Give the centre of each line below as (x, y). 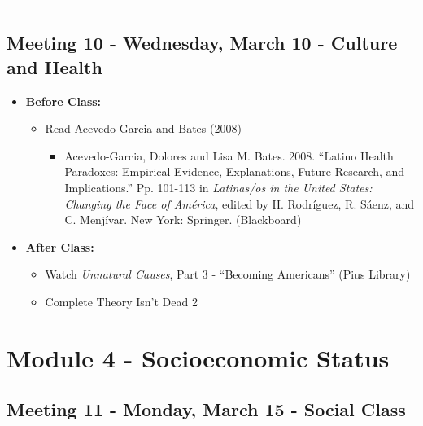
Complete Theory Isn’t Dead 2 (121, 301)
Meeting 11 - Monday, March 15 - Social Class (206, 409)
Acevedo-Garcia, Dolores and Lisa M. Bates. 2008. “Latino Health (229, 155)
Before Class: (63, 101)
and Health (55, 66)
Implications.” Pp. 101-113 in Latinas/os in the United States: (218, 187)
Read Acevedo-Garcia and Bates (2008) (143, 128)
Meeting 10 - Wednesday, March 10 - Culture (202, 43)
